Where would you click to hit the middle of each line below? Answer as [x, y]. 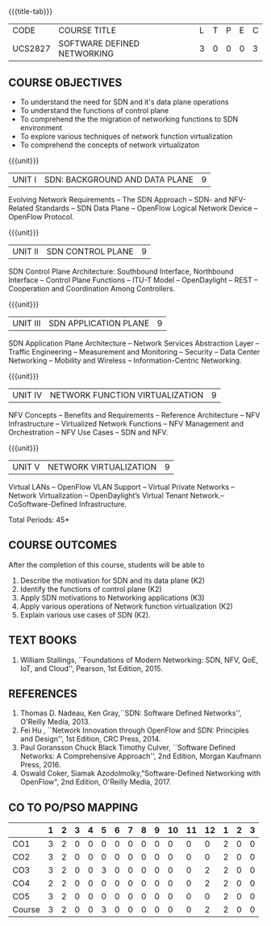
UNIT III [27, 323]
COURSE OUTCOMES [63, 545]
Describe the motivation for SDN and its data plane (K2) [113, 580]
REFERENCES [43, 694]
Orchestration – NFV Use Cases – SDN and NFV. [88, 432]
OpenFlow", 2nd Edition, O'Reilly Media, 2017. [96, 782]
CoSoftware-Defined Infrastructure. [68, 504]
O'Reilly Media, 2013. [55, 722]
